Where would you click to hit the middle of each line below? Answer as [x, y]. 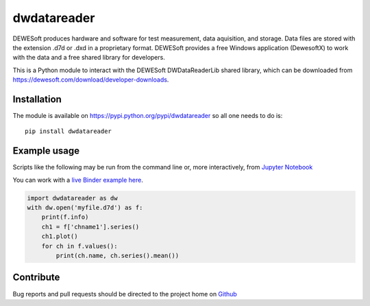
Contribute [36, 278]
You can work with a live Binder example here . [78, 180]
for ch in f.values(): [79, 246]
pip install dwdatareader [69, 131]
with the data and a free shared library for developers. [89, 58]
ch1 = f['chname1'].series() [90, 227]
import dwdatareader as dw [72, 198]
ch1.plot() [60, 236]
